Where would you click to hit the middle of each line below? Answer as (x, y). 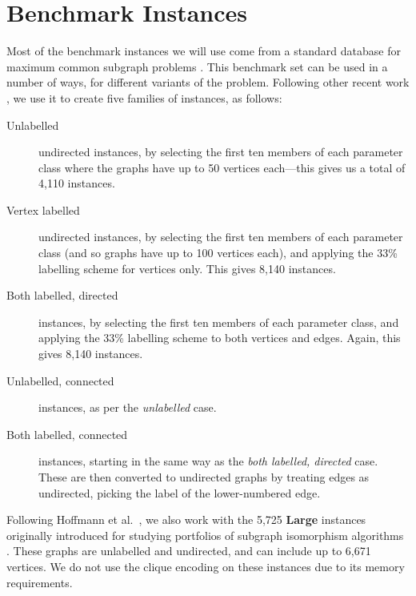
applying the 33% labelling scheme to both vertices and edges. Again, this (220, 338)
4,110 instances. (77, 183)
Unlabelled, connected (60, 380)
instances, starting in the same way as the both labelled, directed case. (208, 461)
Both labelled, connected (67, 434)
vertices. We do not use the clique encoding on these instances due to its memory (206, 566)
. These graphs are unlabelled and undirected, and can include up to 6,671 (189, 551)
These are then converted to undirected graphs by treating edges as (204, 477)
